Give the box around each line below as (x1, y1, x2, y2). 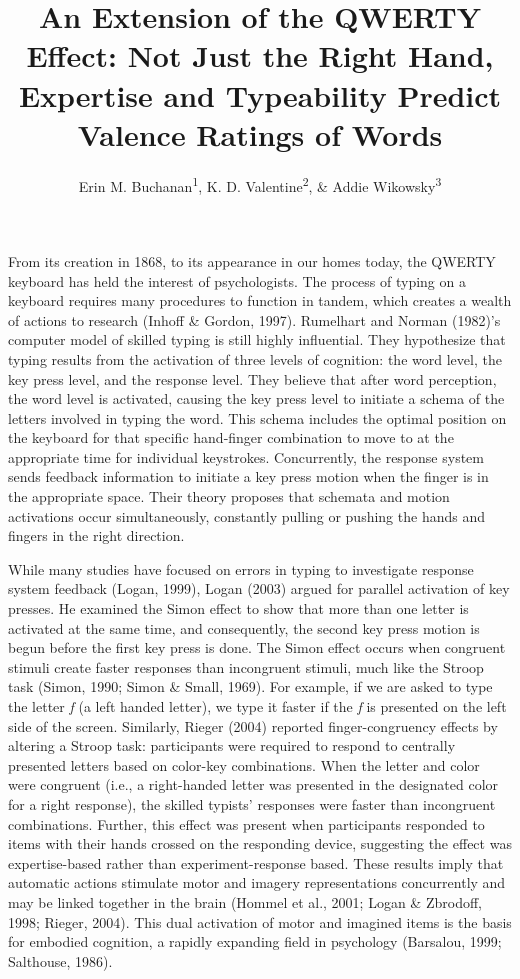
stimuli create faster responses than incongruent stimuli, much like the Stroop (8, 656, 484, 677)
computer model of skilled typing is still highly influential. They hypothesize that (8, 329, 506, 350)
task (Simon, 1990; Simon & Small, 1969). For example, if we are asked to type (8, 676, 493, 697)
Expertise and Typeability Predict (18, 74, 502, 115)
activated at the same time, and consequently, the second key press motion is (8, 617, 480, 638)
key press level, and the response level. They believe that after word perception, (8, 368, 497, 389)
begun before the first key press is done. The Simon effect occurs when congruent (8, 637, 506, 658)
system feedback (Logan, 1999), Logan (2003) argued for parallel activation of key (8, 578, 510, 599)
